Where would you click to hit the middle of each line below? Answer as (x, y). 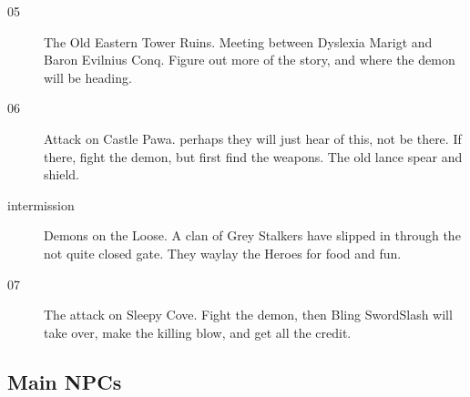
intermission (41, 204)
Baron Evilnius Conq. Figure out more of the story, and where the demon (250, 60)
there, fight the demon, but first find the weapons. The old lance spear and (253, 156)
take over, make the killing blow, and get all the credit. (198, 332)
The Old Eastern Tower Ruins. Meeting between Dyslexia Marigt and (238, 41)
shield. (61, 174)
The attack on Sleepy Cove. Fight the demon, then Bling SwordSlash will (248, 315)
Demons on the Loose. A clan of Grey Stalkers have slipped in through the (252, 235)
